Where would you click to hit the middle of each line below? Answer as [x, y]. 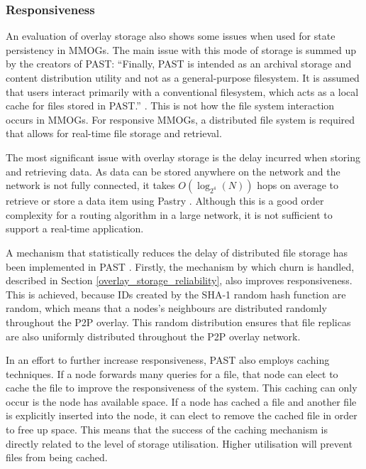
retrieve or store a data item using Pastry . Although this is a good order [165, 201]
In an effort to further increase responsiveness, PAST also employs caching [168, 360]
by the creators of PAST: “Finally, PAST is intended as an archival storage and [179, 64]
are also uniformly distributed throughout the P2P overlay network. [153, 336]
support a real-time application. [75, 228]
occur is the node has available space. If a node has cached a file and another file [181, 401]
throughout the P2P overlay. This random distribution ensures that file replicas [178, 322]
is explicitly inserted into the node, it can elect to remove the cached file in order [182, 415]
